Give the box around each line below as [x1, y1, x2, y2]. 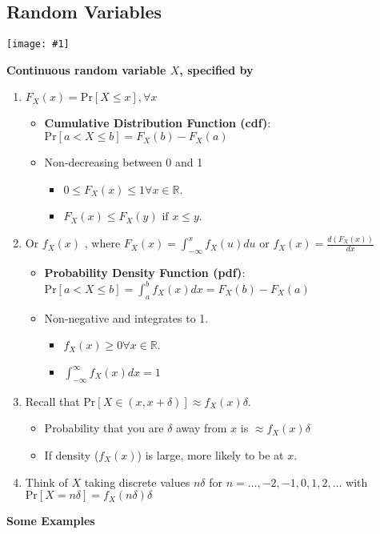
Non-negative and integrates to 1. [44, 309, 209, 326]
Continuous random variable [6, 61, 166, 78]
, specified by [179, 61, 254, 78]
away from [176, 420, 227, 436]
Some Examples [6, 512, 95, 529]
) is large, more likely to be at [137, 447, 284, 463]
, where [84, 235, 121, 251]
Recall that [25, 392, 80, 409]
